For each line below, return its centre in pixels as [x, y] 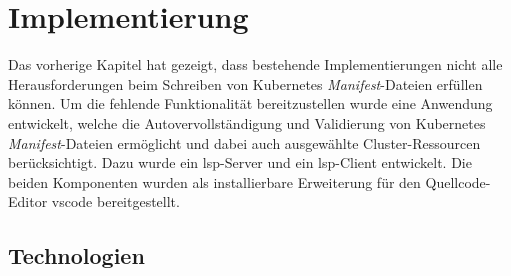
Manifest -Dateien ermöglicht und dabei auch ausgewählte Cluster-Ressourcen [244, 142]
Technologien [76, 255]
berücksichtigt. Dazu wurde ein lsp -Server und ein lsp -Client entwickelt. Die [240, 162]
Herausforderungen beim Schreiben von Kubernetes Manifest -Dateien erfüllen [245, 83]
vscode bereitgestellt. [115, 201]
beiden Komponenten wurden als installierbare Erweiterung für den [214, 181]
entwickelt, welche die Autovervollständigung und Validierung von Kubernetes [247, 122]
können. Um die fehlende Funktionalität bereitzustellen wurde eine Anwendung [250, 103]
